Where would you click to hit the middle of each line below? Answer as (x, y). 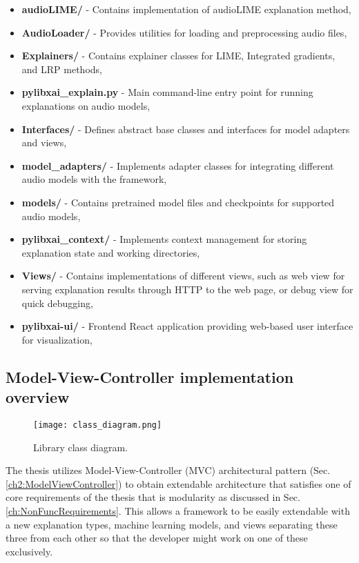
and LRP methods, (62, 69)
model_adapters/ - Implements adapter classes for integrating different (178, 165)
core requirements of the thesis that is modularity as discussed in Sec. (153, 497)
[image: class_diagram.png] (98, 425)
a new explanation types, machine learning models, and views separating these (172, 524)
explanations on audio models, (86, 105)
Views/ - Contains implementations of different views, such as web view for (183, 276)
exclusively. (29, 551)
